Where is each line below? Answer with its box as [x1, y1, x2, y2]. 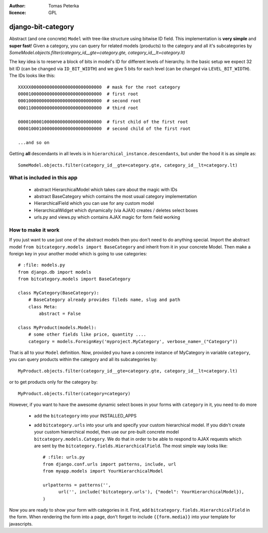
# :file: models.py [18, 262, 66, 268]
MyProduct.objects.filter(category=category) [18, 391, 131, 396]
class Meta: [28, 304, 58, 309]
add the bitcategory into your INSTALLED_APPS [34, 413, 136, 419]
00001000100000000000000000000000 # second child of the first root [18, 125, 191, 131]
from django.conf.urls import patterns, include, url [43, 461, 176, 467]
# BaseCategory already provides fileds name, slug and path [28, 297, 181, 302]
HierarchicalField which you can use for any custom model [34, 200, 154, 206]
